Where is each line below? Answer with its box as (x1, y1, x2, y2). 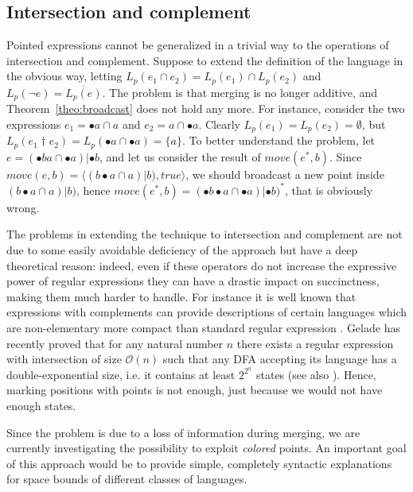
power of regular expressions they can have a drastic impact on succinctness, (6, 273, 380, 289)
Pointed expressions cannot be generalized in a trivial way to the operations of (6, 37, 389, 53)
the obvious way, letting (6, 68, 123, 84)
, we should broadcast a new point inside (185, 165, 384, 182)
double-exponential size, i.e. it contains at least (6, 366, 236, 382)
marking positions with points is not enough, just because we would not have (6, 382, 383, 398)
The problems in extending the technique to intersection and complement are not (6, 226, 403, 242)
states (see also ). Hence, (255, 366, 376, 382)
